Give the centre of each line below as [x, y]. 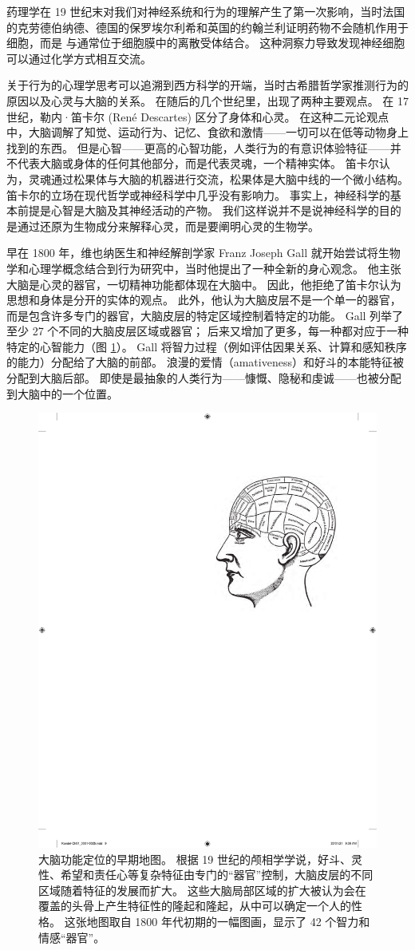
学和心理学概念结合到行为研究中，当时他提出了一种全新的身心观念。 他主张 [204, 268]
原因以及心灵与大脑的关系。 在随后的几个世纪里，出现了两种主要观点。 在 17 [207, 100]
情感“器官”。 [72, 937]
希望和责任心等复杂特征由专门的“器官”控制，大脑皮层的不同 [217, 875]
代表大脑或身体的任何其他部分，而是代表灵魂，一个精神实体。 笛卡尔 [198, 163]
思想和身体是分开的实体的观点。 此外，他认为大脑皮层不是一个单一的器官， [204, 300]
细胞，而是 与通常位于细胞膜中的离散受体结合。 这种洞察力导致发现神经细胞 [206, 43]
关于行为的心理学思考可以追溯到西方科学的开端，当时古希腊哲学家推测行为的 [207, 85]
